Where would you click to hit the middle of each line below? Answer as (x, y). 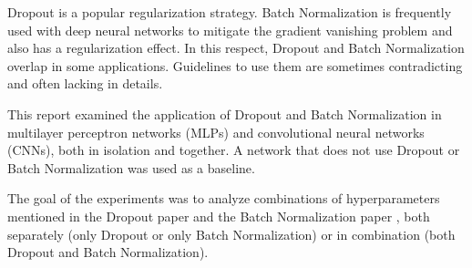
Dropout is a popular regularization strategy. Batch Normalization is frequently (230, 12)
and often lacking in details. (85, 83)
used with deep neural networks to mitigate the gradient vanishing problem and (230, 30)
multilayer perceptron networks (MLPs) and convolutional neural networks (216, 132)
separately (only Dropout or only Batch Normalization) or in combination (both (231, 234)
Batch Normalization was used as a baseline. (131, 167)
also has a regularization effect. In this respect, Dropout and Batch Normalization (236, 48)
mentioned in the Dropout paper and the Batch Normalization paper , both (219, 216)
